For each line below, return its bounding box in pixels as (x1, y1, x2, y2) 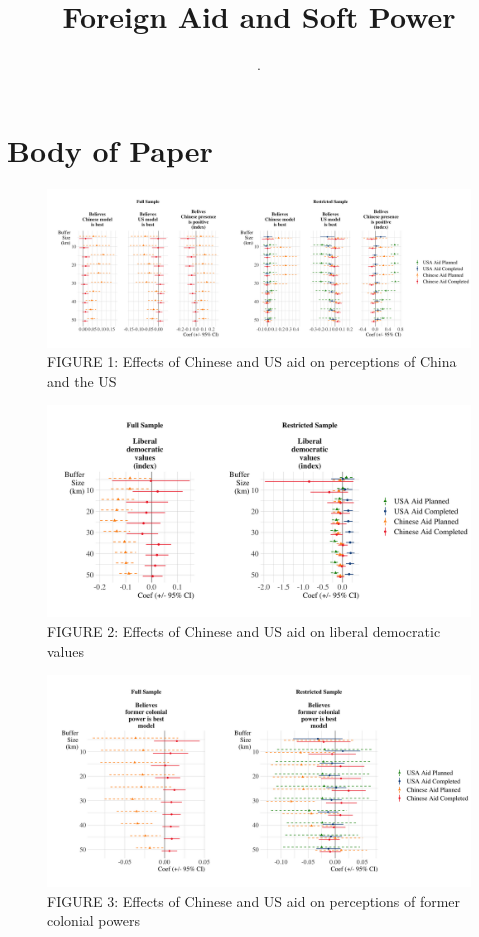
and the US (47, 370, 117, 391)
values (47, 640, 85, 661)
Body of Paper (7, 129, 213, 170)
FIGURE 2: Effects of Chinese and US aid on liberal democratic (47, 621, 441, 642)
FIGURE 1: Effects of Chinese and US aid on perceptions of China (47, 351, 457, 372)
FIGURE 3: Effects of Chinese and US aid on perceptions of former (47, 890, 461, 911)
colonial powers (47, 910, 141, 931)
